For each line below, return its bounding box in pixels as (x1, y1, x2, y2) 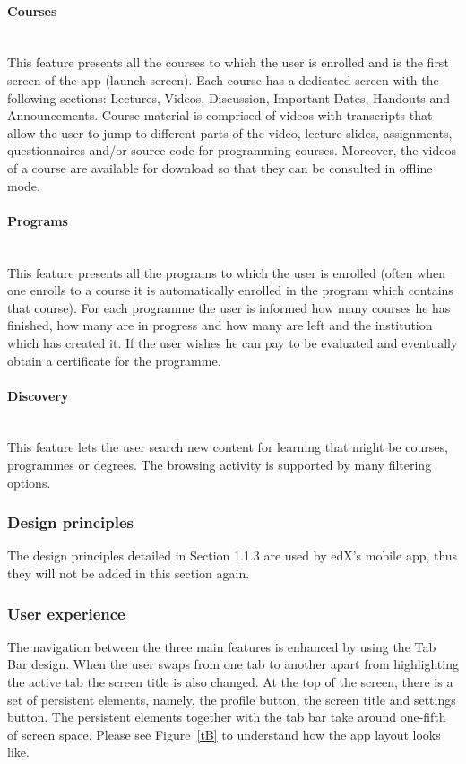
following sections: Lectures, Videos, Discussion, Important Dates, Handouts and (7, 88, 451, 107)
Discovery (7, 386, 69, 404)
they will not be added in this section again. (7, 564, 250, 583)
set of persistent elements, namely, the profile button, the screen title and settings (7, 690, 456, 708)
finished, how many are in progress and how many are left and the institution (7, 316, 433, 334)
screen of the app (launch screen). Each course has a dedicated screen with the (7, 70, 439, 89)
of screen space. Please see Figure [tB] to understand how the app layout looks (7, 725, 441, 743)
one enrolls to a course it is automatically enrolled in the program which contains (7, 281, 453, 300)
